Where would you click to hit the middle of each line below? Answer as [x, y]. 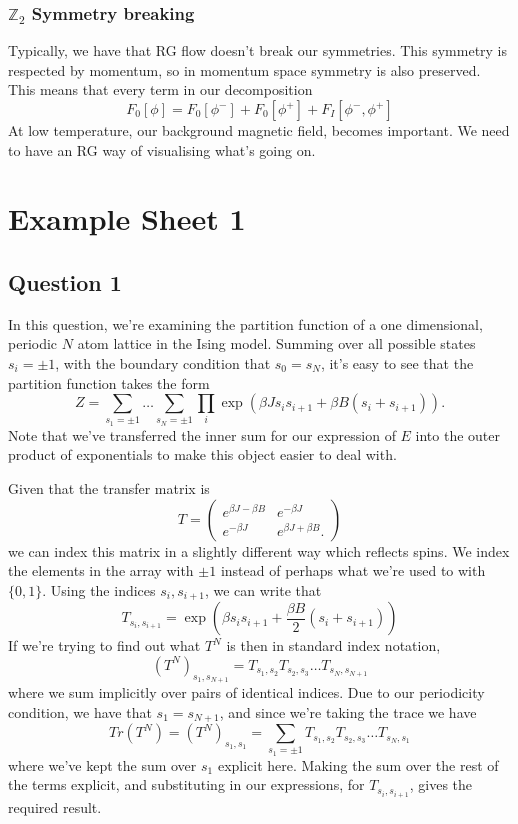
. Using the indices [99, 589]
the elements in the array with [101, 570]
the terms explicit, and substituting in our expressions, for [186, 784]
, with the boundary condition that [163, 362]
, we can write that [263, 589]
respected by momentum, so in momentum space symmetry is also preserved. [244, 69]
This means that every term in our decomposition [160, 89]
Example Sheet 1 [127, 218]
